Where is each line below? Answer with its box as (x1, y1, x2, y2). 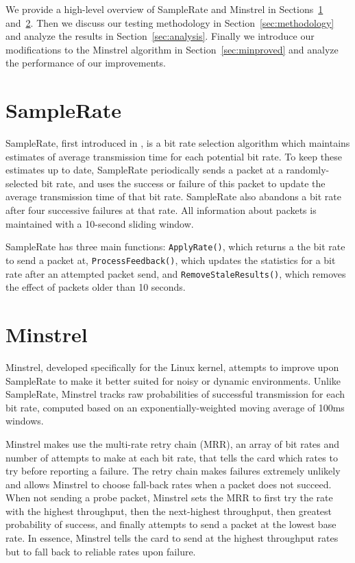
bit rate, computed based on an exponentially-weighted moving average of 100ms (5, 400, 345, 414)
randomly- (286, 163, 330, 177)
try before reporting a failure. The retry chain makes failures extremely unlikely (5, 464, 341, 478)
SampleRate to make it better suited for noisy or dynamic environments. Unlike (5, 373, 341, 387)
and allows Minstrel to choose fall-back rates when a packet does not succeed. (5, 477, 332, 491)
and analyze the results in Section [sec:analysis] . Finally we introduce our (5, 29, 315, 43)
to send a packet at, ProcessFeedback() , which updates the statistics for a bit (5, 252, 336, 267)
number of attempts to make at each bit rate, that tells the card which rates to (5, 450, 338, 464)
